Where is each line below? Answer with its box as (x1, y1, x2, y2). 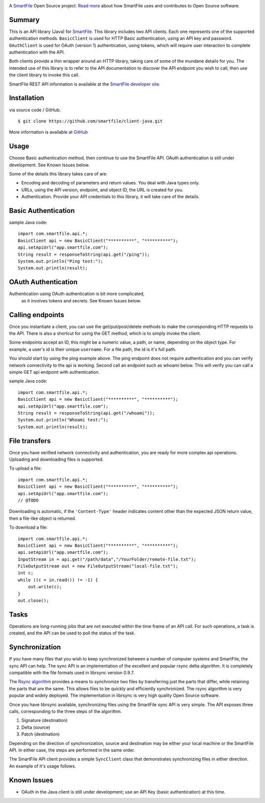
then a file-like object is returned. (9, 515, 77, 521)
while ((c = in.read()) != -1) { (18, 577, 98, 583)
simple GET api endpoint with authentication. (9, 369, 100, 375)
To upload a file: (9, 465, 42, 472)
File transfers (9, 437, 51, 445)
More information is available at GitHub (9, 129, 88, 135)
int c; (18, 570, 34, 576)
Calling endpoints (9, 310, 65, 319)
